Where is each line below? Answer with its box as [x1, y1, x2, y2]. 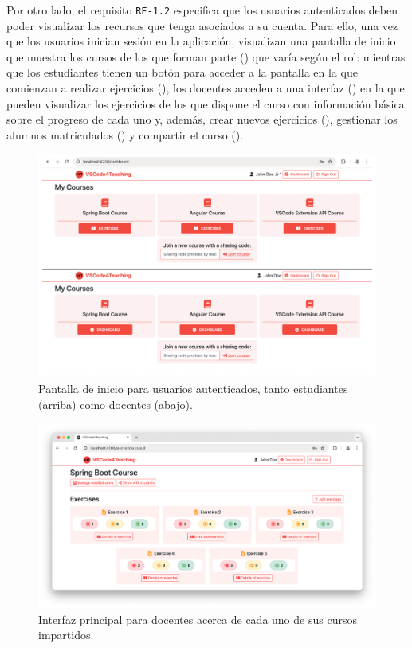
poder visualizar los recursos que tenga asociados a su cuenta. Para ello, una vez [6, 17, 398, 33]
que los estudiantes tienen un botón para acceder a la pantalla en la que [6, 64, 358, 81]
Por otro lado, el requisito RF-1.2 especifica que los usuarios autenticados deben [6, 2, 398, 18]
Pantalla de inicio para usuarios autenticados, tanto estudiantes [38, 379, 348, 396]
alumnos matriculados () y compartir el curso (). [6, 126, 244, 143]
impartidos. [38, 626, 94, 643]
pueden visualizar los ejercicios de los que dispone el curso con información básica [6, 95, 405, 112]
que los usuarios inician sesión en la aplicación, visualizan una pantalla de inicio [6, 33, 396, 49]
